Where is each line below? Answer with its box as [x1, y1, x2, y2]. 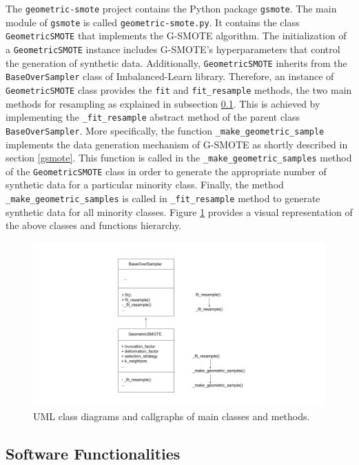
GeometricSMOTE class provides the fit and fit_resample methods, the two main [6, 82, 352, 97]
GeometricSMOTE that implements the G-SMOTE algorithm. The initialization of [6, 28, 347, 43]
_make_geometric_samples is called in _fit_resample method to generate [6, 191, 320, 205]
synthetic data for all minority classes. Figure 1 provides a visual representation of [6, 204, 353, 219]
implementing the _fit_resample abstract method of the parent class [6, 110, 300, 124]
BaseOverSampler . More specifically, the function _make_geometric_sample [6, 123, 325, 137]
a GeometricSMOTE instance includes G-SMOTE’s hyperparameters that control [6, 41, 340, 56]
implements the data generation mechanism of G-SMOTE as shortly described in [6, 137, 348, 151]
